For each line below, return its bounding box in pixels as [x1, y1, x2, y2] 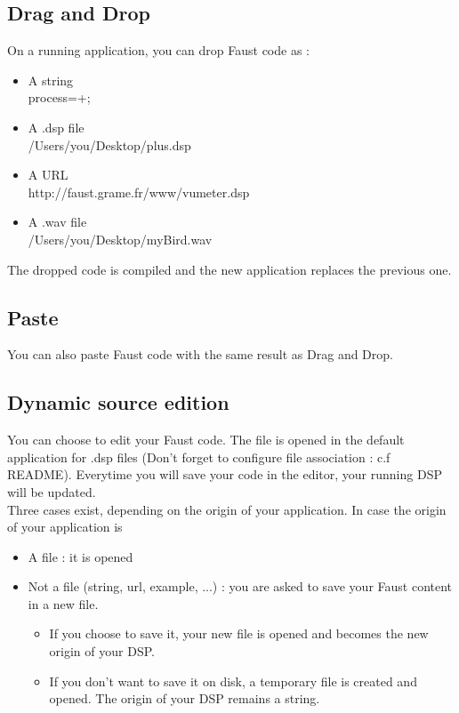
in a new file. [28, 594, 99, 613]
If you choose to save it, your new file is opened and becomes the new [49, 624, 429, 643]
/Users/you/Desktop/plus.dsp [28, 135, 191, 154]
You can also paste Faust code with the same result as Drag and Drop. [7, 345, 393, 364]
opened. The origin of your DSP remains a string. [49, 689, 320, 708]
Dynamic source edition [7, 389, 229, 416]
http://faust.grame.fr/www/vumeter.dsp [28, 182, 250, 201]
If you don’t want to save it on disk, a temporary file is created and [49, 671, 417, 690]
